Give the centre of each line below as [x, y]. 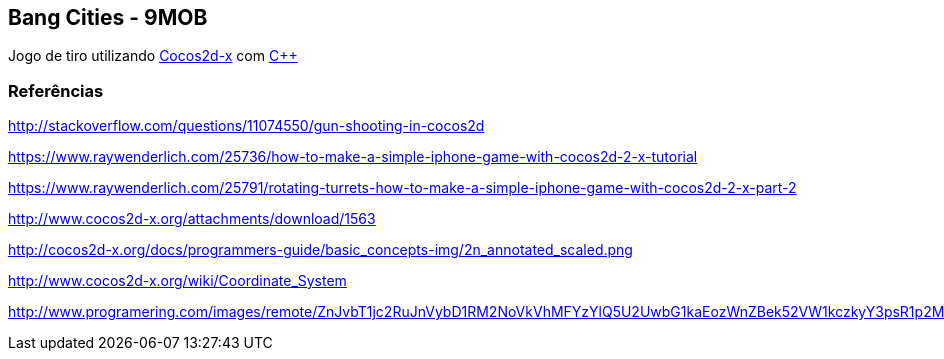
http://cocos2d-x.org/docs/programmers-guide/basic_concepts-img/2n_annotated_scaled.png [320, 250]
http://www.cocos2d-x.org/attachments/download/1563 [192, 219]
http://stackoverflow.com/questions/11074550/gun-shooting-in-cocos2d [246, 126]
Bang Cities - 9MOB [108, 17]
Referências [56, 90]
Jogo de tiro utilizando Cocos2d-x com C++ [153, 56]
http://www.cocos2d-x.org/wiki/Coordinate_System [177, 281]
